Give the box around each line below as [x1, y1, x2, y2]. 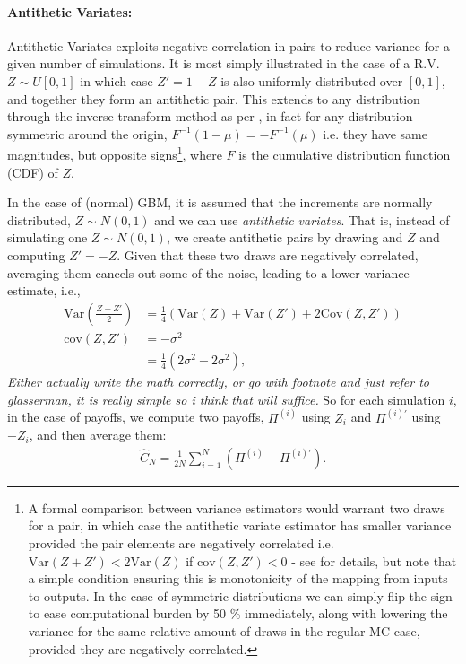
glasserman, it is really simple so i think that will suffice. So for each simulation [7, 389, 445, 408]
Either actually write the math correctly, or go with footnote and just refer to [7, 371, 429, 390]
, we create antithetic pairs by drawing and [166, 228, 403, 247]
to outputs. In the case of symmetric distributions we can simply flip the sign [28, 586, 453, 605]
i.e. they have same [323, 124, 427, 143]
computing [7, 245, 65, 264]
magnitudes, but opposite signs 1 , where [7, 143, 222, 164]
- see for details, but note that [291, 551, 457, 570]
